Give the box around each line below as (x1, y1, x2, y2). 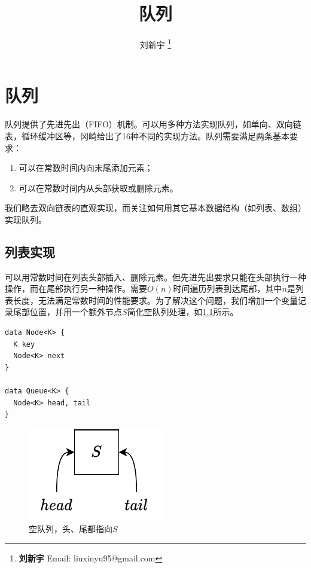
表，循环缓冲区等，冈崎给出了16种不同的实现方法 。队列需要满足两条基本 (5, 129, 289, 142)
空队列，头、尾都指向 (29, 523, 112, 535)
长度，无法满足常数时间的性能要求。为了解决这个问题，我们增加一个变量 (13, 294, 298, 306)
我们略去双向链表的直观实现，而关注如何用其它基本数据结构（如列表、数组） (5, 201, 306, 214)
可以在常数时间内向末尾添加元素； (19, 161, 153, 174)
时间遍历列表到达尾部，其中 (173, 282, 282, 295)
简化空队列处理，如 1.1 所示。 (127, 306, 239, 318)
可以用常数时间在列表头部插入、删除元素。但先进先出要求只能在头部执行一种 (5, 270, 306, 283)
